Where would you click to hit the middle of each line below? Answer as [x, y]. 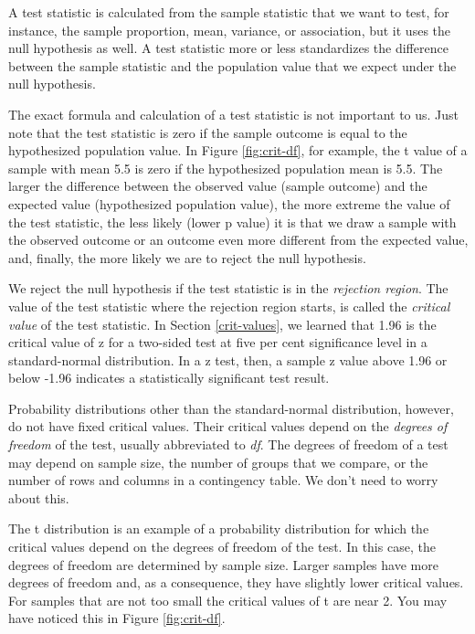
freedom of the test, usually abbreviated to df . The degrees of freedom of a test [228, 444]
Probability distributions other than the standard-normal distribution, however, [231, 408]
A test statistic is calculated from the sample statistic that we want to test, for [229, 12]
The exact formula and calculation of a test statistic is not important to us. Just [234, 114]
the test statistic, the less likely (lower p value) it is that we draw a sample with [232, 222]
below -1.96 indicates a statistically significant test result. [169, 378]
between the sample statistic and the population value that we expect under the [232, 65]
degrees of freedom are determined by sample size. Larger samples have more [223, 564]
